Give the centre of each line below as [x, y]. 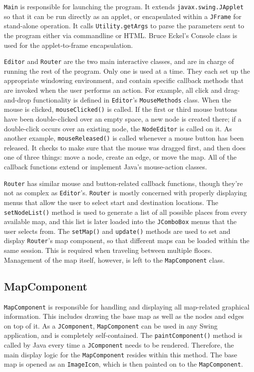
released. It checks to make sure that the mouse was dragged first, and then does [125, 147]
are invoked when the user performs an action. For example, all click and [113, 90]
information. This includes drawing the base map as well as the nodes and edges [124, 316]
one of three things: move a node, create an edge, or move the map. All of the [120, 157]
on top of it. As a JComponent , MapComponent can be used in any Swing [111, 325]
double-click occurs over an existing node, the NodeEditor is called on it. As [118, 128]
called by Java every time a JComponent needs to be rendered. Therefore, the [119, 345]
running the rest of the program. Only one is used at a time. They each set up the [127, 71]
